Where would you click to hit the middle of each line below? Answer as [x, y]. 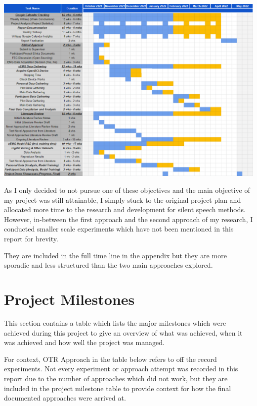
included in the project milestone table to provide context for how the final [118, 388]
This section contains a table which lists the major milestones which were [115, 322]
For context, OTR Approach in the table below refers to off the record [110, 359]
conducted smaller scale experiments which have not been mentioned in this [119, 229]
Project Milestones [69, 299]
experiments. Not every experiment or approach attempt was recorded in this [121, 369]
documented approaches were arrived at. [65, 398]
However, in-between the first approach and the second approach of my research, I [128, 219]
